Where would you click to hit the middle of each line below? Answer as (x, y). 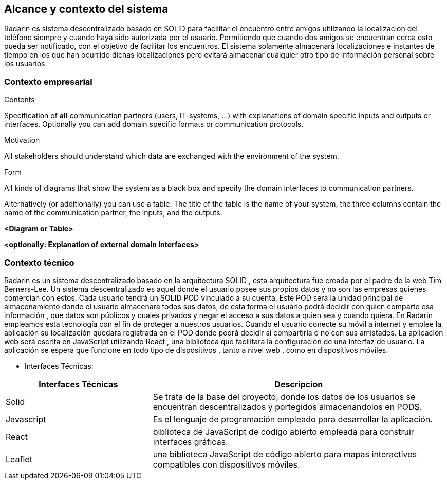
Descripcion (299, 384)
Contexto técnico (39, 262)
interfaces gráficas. (190, 442)
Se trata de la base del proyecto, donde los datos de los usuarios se (284, 396)
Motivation (22, 140)
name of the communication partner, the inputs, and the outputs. (113, 213)
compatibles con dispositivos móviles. (226, 464)
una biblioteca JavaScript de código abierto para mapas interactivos (285, 454)
